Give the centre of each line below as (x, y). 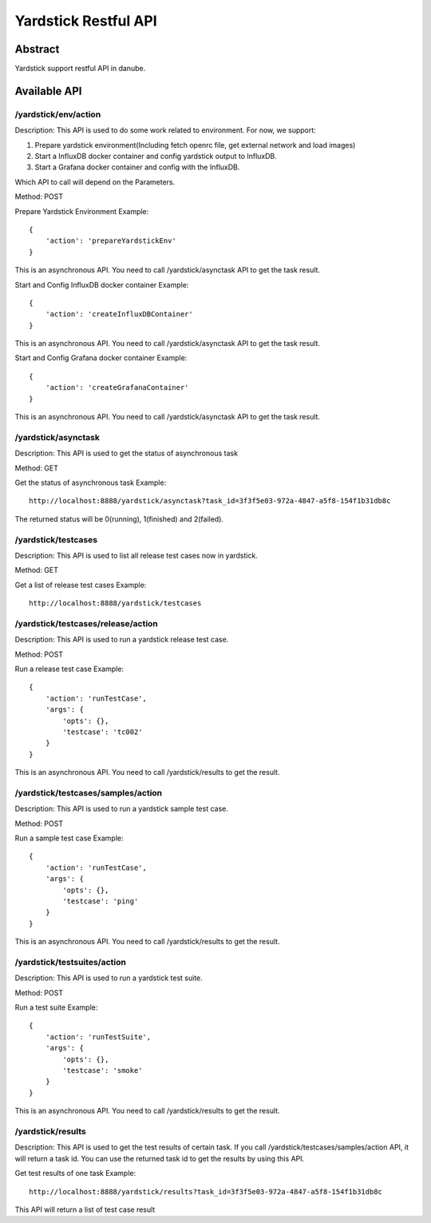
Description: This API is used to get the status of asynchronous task (127, 453)
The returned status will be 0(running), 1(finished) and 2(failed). (119, 518)
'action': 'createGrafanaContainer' (117, 388)
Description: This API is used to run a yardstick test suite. (109, 978)
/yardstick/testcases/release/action (87, 623)
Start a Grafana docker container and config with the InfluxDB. (137, 167)
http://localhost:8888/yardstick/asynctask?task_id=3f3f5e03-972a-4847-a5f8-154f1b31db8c (210, 501)
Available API (48, 91)
